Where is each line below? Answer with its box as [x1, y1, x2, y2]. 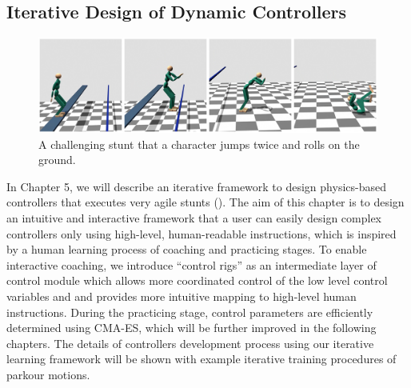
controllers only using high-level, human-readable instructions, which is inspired [6, 225, 397, 242]
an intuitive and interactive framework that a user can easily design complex [6, 210, 381, 226]
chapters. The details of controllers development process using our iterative [6, 334, 374, 351]
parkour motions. [6, 366, 90, 382]
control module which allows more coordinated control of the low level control [6, 272, 388, 289]
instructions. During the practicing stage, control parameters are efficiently [6, 303, 373, 320]
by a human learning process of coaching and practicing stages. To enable [6, 241, 367, 258]
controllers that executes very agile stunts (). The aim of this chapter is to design [6, 194, 405, 210]
